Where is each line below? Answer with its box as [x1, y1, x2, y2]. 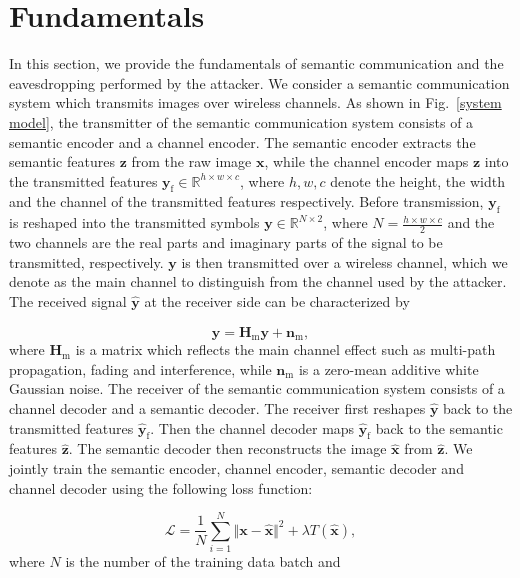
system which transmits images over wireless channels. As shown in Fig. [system [9, 92, 502, 113]
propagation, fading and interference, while [9, 358, 272, 379]
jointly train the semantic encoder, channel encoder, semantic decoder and [9, 457, 464, 478]
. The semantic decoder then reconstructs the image [68, 438, 387, 459]
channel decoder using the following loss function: [9, 477, 313, 498]
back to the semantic [375, 417, 503, 438]
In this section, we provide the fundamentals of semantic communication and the [9, 53, 504, 74]
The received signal [9, 290, 127, 311]
